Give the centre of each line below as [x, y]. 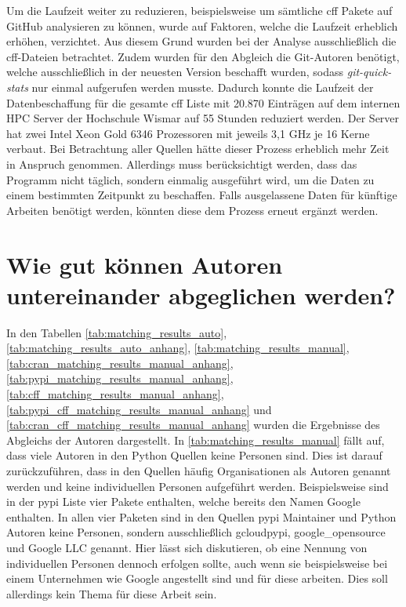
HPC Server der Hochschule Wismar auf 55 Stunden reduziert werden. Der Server [203, 118]
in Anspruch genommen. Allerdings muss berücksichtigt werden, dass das [182, 164]
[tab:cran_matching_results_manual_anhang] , [120, 363]
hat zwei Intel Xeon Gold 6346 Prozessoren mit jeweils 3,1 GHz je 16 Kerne [188, 133]
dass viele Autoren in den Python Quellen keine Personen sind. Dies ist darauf [194, 455]
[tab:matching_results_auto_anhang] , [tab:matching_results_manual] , [178, 348]
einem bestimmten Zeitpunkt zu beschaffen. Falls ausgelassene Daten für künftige [202, 195]
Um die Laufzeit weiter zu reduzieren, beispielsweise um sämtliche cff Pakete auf [199, 10]
